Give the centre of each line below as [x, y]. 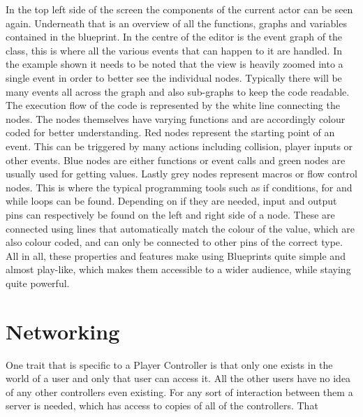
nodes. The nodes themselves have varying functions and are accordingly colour [176, 118]
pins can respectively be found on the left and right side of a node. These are [170, 214]
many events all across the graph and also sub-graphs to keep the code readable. [178, 91]
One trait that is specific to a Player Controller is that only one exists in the [169, 364]
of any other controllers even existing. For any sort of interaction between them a [179, 392]
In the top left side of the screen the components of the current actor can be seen [179, 9]
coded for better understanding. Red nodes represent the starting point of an [170, 132]
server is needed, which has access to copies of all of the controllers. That [162, 405]
